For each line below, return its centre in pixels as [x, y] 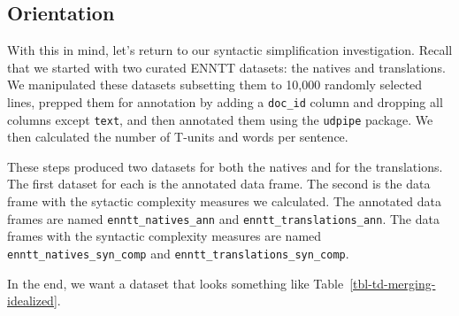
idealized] [32, 301]
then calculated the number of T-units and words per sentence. [178, 137]
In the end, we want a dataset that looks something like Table [176, 283]
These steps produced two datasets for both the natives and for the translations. [225, 166]
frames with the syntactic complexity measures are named [164, 236]
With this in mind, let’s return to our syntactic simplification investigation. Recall [230, 50]
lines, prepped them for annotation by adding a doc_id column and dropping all [225, 101]
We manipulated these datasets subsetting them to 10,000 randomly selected [215, 85]
